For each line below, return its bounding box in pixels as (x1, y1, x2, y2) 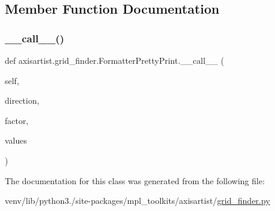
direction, (5, 94, 39, 107)
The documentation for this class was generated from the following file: (5, 174, 265, 187)
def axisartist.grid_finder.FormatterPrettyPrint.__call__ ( (5, 54, 224, 66)
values (5, 134, 27, 147)
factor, (5, 114, 29, 126)
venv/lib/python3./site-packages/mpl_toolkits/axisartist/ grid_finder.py (5, 194, 270, 207)
